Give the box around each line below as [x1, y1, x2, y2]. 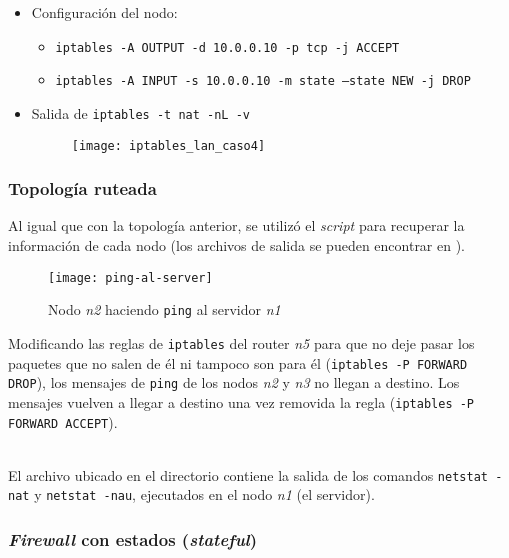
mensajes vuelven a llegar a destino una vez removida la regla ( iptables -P [8, 391, 475, 412]
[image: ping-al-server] [48, 270, 213, 285]
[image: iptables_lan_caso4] [71, 138, 266, 153]
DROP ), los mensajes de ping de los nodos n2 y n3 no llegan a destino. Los [8, 372, 460, 393]
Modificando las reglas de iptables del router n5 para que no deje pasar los [8, 332, 475, 353]
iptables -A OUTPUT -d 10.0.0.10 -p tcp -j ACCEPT [55, 40, 400, 55]
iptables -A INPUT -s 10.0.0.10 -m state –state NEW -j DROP [55, 74, 471, 89]
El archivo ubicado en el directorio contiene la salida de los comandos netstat [8, 464, 488, 485]
